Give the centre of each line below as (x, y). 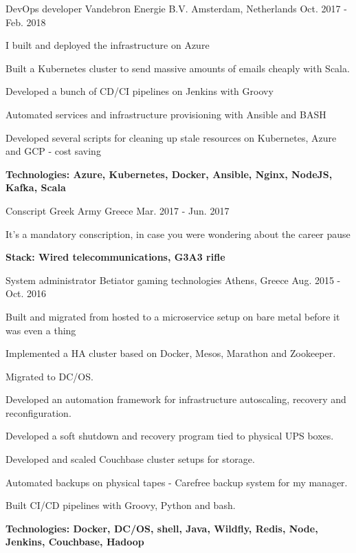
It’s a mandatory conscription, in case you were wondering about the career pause (178, 234)
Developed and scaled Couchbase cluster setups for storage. (130, 459)
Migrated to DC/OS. (49, 376)
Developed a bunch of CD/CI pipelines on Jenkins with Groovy (140, 91)
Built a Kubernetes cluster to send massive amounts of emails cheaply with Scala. (178, 68)
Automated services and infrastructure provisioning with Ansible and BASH (166, 114)
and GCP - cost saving (53, 151)
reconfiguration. (38, 412)
